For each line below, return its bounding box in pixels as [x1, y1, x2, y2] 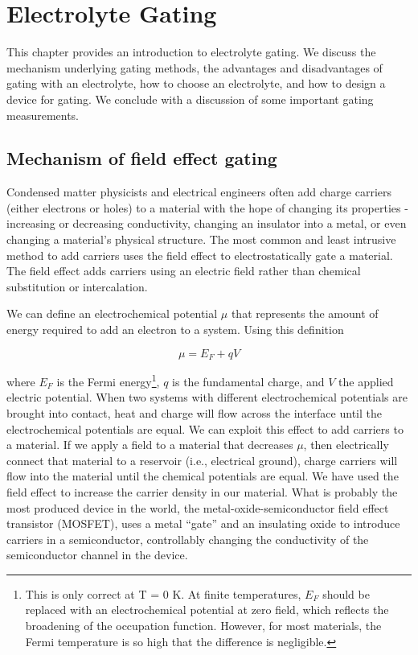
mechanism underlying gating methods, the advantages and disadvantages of [6, 59, 383, 76]
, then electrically [303, 436, 389, 453]
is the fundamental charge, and [172, 373, 325, 389]
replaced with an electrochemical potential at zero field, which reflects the [25, 601, 389, 618]
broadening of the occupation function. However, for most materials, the [25, 617, 382, 634]
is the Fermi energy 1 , [56, 371, 160, 389]
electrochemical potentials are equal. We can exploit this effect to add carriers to [6, 420, 404, 437]
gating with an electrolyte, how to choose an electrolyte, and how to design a [6, 75, 386, 92]
